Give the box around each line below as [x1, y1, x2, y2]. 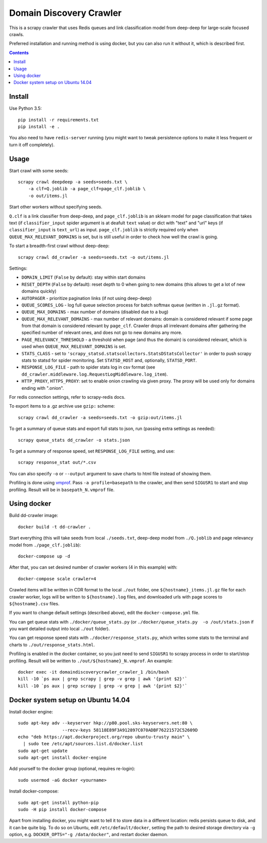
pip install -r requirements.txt [18, 117, 99, 123]
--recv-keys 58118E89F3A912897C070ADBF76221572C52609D [62, 727, 198, 733]
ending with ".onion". [21, 385, 64, 391]
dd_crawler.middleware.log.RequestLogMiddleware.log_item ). [21, 371, 168, 377]
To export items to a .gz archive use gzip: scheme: [9, 403, 115, 409]
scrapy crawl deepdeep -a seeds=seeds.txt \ [18, 179, 128, 185]
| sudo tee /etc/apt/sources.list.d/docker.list [23, 741, 143, 747]
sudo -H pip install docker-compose [18, 807, 107, 812]
